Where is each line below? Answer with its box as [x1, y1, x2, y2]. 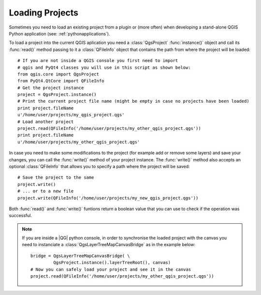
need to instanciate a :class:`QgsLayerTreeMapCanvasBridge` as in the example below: [22, 242, 196, 248]
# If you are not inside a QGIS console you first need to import [17, 58, 178, 63]
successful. [9, 213, 32, 218]
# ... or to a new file [17, 188, 74, 194]
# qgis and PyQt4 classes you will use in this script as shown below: [17, 64, 191, 70]
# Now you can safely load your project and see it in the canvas [30, 266, 191, 272]
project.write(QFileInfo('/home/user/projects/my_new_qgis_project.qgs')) [17, 195, 199, 201]
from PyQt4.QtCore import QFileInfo [17, 78, 104, 84]
